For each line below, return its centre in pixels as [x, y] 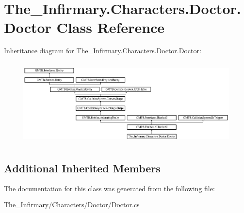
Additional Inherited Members [82, 168]
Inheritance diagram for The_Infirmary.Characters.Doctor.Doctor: [103, 51]
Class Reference [111, 27]
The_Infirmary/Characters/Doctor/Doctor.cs [72, 205]
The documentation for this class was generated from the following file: [109, 188]
